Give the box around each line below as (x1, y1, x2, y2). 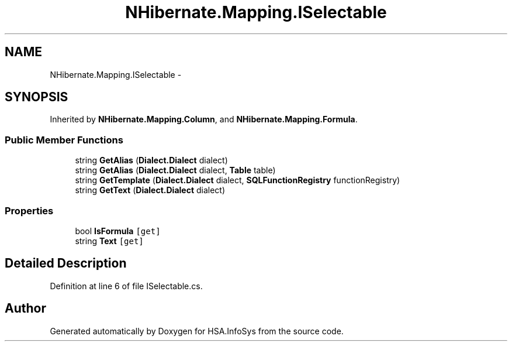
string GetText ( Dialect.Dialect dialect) (75, 185, 226, 196)
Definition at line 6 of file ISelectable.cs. (50, 280, 203, 291)
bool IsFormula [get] (75, 225, 161, 236)
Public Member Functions (5, 133, 123, 146)
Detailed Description (5, 256, 127, 271)
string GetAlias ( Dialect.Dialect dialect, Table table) (75, 165, 276, 176)
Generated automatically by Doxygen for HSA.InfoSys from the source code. (50, 326, 344, 336)
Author (5, 301, 46, 316)
